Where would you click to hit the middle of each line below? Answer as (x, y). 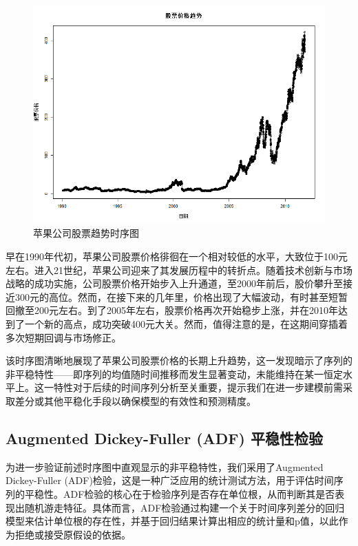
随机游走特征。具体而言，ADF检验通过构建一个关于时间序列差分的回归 (185, 507)
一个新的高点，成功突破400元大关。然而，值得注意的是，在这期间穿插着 (186, 324)
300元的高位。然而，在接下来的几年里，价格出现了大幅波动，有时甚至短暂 (181, 296)
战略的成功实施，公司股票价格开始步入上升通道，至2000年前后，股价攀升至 (174, 283)
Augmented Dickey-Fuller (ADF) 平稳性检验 (164, 438)
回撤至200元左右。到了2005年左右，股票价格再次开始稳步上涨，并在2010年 (172, 310)
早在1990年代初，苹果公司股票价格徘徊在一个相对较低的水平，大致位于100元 (177, 256)
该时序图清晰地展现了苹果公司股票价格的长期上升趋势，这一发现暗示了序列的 (179, 360)
